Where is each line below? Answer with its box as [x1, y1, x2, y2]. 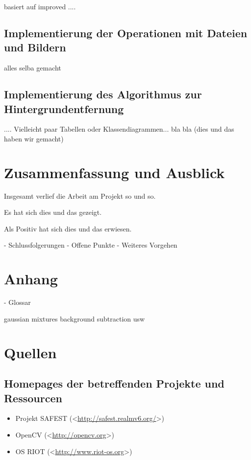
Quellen [4, 342, 57, 362]
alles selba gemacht [4, 63, 61, 73]
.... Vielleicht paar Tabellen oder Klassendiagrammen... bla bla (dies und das [4, 124, 234, 134]
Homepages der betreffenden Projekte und [4, 376, 225, 391]
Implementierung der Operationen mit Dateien [4, 25, 248, 40]
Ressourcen [4, 390, 62, 405]
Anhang [4, 269, 58, 289]
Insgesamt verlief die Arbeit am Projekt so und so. [4, 190, 156, 201]
